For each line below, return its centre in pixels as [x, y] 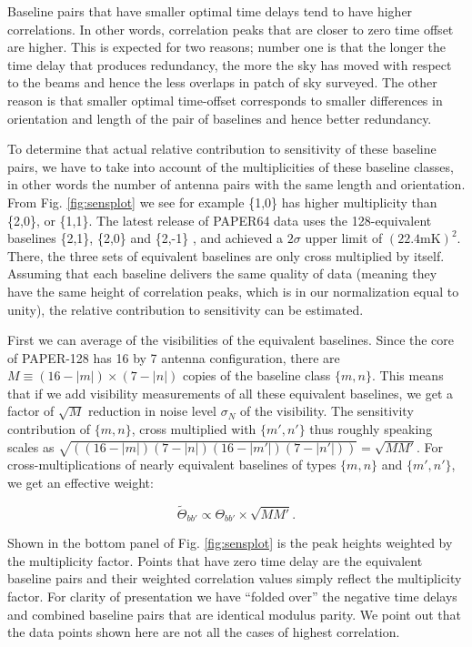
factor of [31, 411]
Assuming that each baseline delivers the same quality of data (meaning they [222, 273]
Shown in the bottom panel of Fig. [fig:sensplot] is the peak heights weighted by [230, 543]
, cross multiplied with [194, 429]
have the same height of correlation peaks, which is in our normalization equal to [233, 291]
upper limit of [344, 238]
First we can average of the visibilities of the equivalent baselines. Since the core [231, 340]
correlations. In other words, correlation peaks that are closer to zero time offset [231, 29]
